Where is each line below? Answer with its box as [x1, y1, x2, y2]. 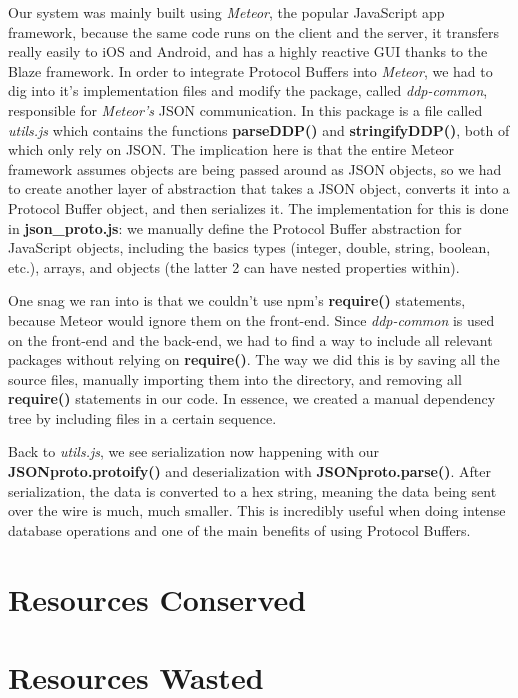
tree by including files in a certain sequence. [8, 407, 277, 428]
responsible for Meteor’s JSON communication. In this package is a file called [8, 99, 483, 120]
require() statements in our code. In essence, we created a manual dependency [8, 388, 496, 409]
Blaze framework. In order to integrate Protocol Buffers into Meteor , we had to [8, 60, 493, 81]
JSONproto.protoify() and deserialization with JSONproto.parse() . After [8, 461, 491, 482]
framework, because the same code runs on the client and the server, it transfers [8, 21, 500, 42]
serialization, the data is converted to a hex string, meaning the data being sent [8, 480, 497, 501]
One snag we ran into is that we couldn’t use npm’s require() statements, [8, 290, 466, 311]
